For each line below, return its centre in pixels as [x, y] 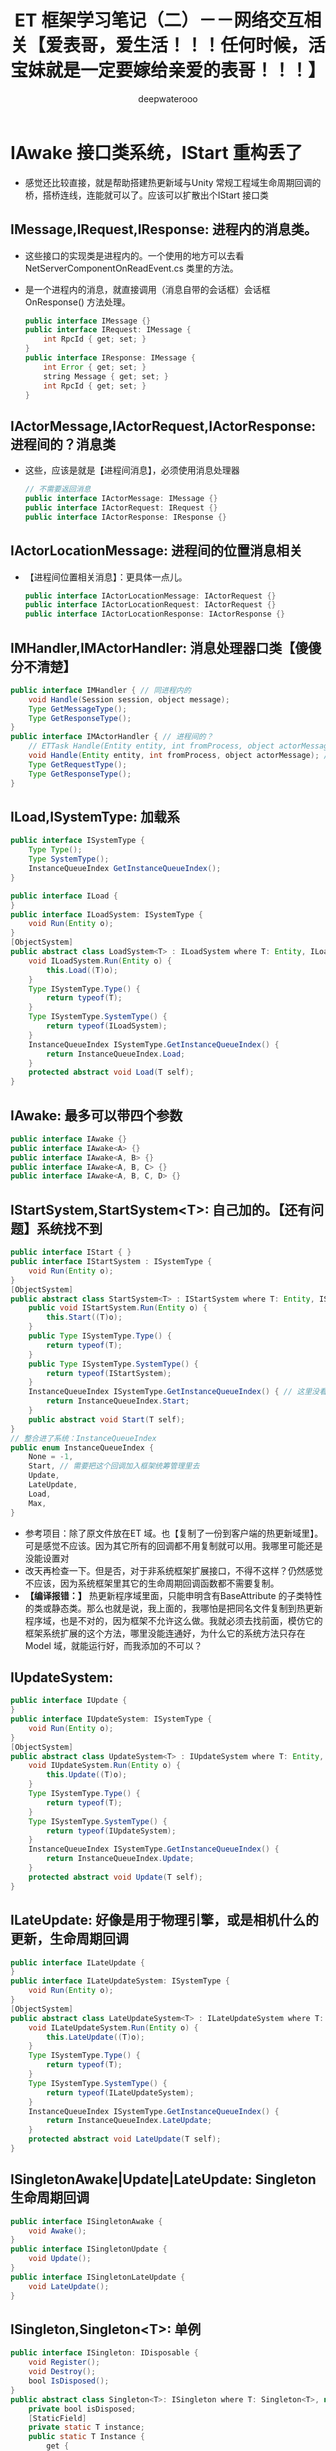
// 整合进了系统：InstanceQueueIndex [83, 1438]
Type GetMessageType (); [78, 709]
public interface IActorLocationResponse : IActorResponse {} [155, 614]
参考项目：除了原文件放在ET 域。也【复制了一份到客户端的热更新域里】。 [174, 1533]
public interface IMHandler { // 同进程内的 [101, 690]
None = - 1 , [51, 1457]
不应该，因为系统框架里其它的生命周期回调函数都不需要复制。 [152, 1583]
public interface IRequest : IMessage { [108, 330]
